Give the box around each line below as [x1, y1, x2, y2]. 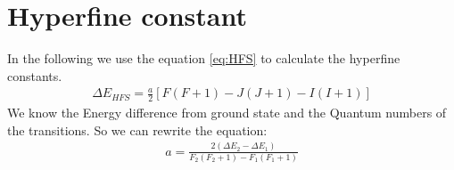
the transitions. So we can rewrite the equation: [7, 120, 268, 139]
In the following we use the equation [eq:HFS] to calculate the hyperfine [7, 49, 400, 68]
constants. [7, 66, 62, 85]
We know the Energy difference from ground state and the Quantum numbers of [7, 103, 447, 122]
